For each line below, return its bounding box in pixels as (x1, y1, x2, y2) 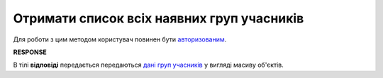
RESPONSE (13, 48, 48, 56)
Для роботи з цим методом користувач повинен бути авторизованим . (13, 35, 227, 44)
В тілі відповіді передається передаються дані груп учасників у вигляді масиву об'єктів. (13, 60, 284, 70)
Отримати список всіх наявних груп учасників (13, 11, 304, 26)
